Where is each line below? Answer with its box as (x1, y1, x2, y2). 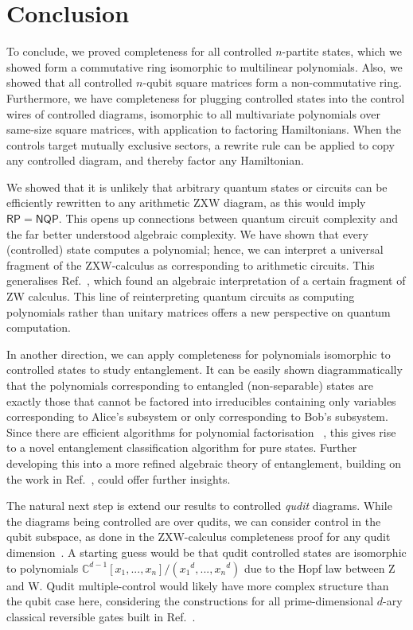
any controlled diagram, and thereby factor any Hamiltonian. (6, 152, 304, 169)
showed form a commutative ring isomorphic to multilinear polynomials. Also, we (6, 58, 403, 75)
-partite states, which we (282, 43, 402, 60)
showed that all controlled (6, 74, 133, 91)
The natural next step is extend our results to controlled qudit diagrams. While (6, 497, 392, 514)
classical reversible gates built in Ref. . (6, 608, 196, 624)
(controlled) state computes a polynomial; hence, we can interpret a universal (6, 241, 384, 258)
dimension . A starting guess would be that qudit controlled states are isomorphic (6, 543, 407, 560)
